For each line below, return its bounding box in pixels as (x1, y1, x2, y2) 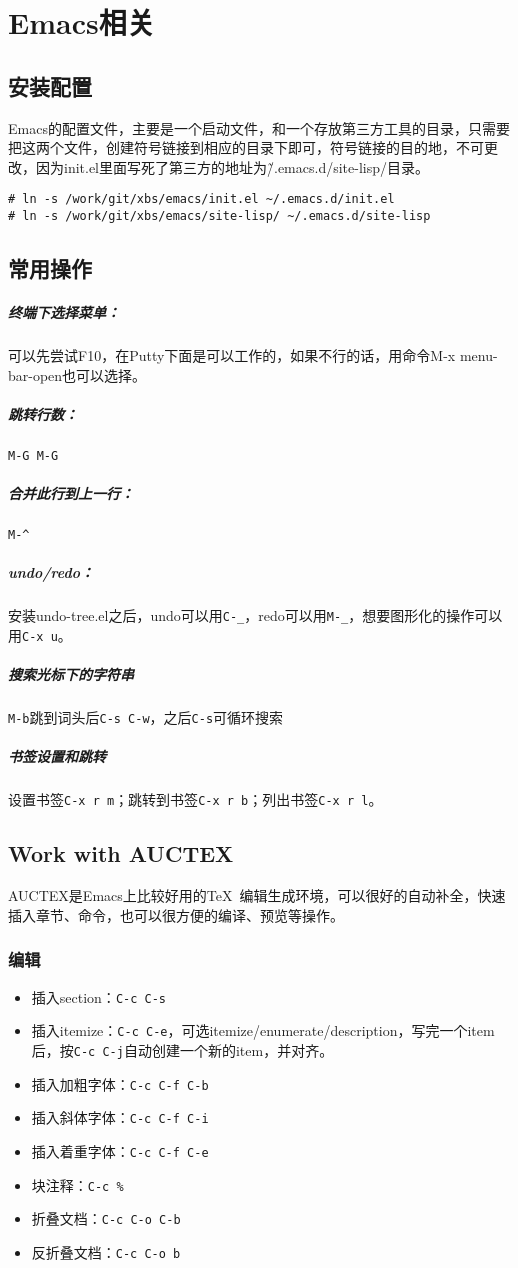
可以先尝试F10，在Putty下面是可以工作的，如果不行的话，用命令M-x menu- (8, 345, 498, 366)
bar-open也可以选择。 (8, 364, 147, 385)
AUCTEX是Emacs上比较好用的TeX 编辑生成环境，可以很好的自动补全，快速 (8, 885, 506, 906)
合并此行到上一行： (8, 483, 134, 504)
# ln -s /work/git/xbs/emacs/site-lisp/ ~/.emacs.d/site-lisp (8, 209, 431, 224)
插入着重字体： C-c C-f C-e (31, 1140, 209, 1161)
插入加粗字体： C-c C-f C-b (31, 1073, 209, 1094)
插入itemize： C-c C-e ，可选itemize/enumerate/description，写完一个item (31, 1020, 495, 1041)
